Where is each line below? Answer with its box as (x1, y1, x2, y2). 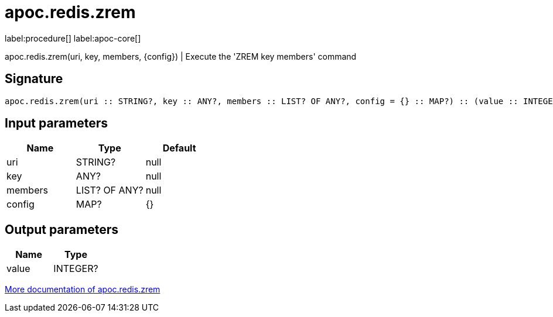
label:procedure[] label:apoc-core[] (5, 33, 141, 43)
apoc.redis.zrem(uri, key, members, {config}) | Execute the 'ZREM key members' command (5, 51, 357, 61)
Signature (5, 71, 63, 87)
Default (162, 142, 196, 154)
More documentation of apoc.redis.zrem (5, 284, 161, 295)
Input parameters (5, 116, 108, 131)
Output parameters (5, 222, 118, 237)
